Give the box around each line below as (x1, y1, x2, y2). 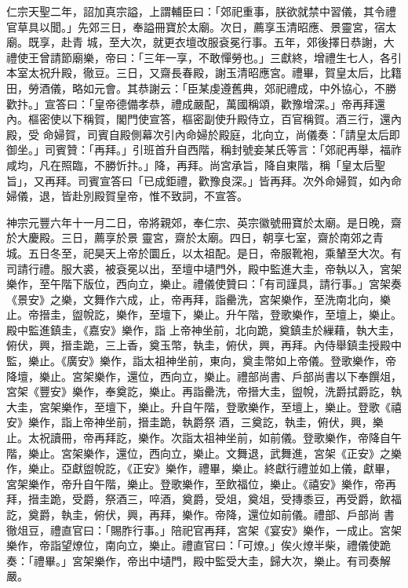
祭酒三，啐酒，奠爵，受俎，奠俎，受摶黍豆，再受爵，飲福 (104, 491, 402, 507)
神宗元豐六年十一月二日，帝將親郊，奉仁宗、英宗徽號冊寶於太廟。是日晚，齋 (6, 214, 402, 230)
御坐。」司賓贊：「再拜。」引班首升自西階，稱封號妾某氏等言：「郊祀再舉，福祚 (6, 141, 402, 158)
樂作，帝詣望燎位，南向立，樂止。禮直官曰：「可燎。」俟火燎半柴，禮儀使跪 (6, 537, 391, 553)
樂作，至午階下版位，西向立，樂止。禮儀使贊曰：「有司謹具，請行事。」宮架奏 (6, 276, 402, 292)
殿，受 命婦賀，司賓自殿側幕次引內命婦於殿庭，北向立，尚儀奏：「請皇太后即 (6, 126, 400, 142)
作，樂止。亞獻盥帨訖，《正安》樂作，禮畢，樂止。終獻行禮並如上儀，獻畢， (6, 460, 396, 477)
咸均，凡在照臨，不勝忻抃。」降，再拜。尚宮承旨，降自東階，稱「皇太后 (6, 156, 374, 173)
